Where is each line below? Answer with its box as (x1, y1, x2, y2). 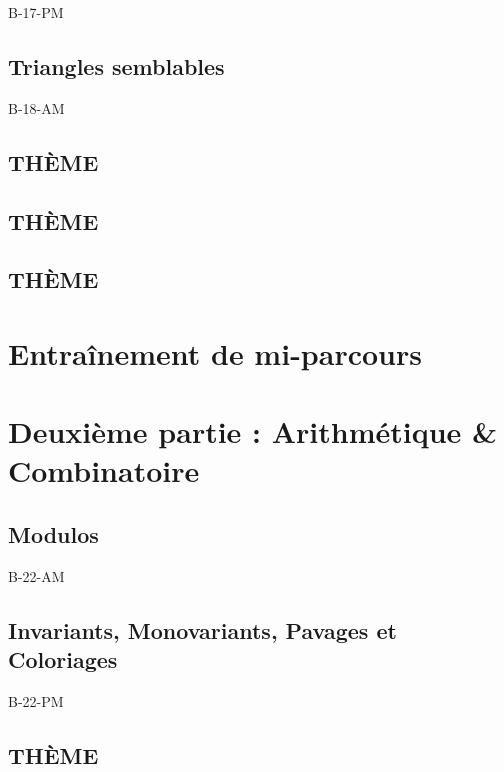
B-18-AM (8, 97, 65, 118)
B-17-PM (8, 2, 64, 22)
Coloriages (8, 644, 118, 675)
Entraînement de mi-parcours (8, 332, 422, 373)
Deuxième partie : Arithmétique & (8, 411, 498, 452)
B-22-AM (8, 565, 65, 586)
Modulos (8, 519, 99, 550)
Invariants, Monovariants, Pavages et (8, 614, 397, 645)
